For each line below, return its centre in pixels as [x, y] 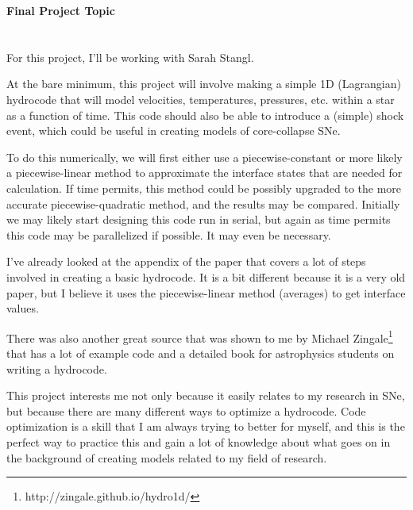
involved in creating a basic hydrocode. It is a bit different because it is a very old [206, 276]
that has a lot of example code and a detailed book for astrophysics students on [201, 353]
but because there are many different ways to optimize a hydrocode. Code [186, 410]
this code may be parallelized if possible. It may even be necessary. [169, 234]
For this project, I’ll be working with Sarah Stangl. [130, 57]
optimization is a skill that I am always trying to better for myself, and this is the [206, 426]
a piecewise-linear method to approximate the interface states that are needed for [205, 173]
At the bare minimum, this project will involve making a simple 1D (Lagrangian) [204, 84]
